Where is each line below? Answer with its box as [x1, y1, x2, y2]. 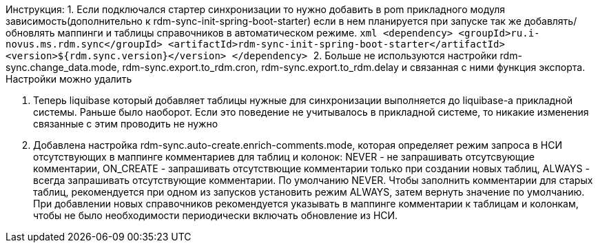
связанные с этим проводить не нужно [33, 118, 218, 130]
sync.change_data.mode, [6, 61, 120, 73]
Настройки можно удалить [6, 73, 132, 85]
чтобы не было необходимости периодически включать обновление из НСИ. [33, 209, 398, 221]
